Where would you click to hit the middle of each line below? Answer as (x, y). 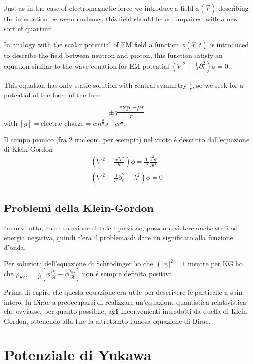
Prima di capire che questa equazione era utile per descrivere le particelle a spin (123, 292)
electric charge (62, 124)
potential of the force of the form (53, 94)
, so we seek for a (218, 85)
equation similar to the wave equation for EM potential (87, 66)
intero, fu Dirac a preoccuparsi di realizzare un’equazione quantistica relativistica (125, 301)
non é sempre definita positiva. (128, 274)
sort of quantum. (29, 28)
